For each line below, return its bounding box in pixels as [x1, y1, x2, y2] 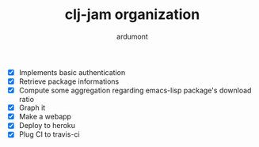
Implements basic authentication [18, 67, 126, 77]
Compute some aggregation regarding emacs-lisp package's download [18, 85, 252, 96]
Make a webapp [18, 112, 72, 122]
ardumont [116, 32, 148, 41]
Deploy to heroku [18, 121, 76, 130]
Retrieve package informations [18, 77, 120, 86]
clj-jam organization [64, 6, 200, 24]
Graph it [18, 103, 46, 112]
